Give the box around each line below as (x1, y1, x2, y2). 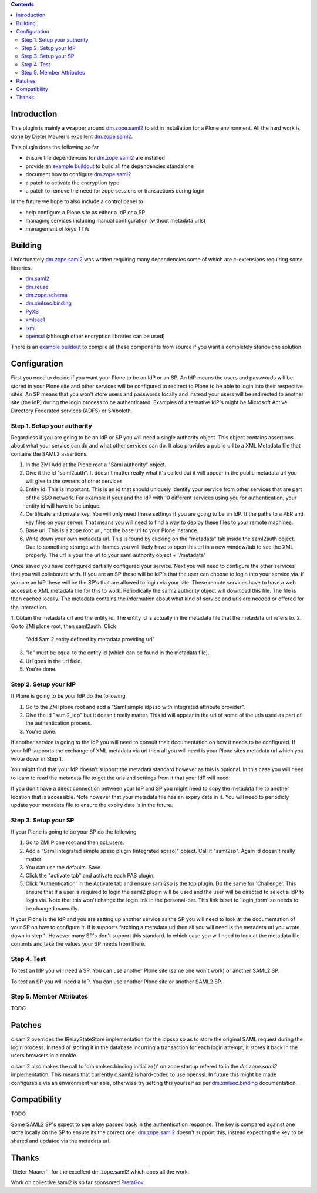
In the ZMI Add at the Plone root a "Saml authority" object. (25, 461, 167, 468)
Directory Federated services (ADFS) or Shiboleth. (11, 407, 133, 414)
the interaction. (11, 603, 48, 610)
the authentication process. (25, 720, 92, 727)
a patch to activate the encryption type (25, 179, 120, 186)
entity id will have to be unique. (25, 502, 101, 509)
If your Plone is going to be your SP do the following (11, 828, 137, 835)
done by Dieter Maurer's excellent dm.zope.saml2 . (11, 133, 133, 140)
